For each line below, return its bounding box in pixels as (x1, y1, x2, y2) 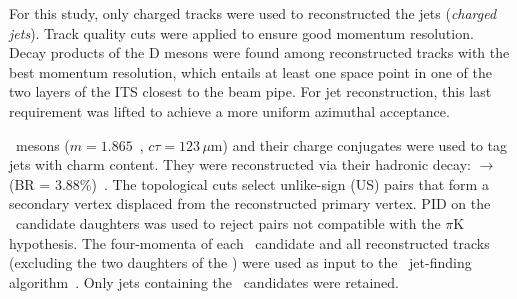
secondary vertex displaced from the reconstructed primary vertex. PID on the (9, 193, 491, 214)
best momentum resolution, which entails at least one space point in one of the (9, 61, 492, 82)
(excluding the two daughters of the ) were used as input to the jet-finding (9, 252, 472, 273)
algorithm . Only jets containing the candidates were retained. (9, 271, 399, 292)
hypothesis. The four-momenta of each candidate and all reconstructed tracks (9, 232, 490, 253)
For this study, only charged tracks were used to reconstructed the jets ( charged (9, 3, 497, 23)
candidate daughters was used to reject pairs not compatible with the (15, 212, 441, 233)
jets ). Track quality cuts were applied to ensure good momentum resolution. (9, 22, 474, 43)
